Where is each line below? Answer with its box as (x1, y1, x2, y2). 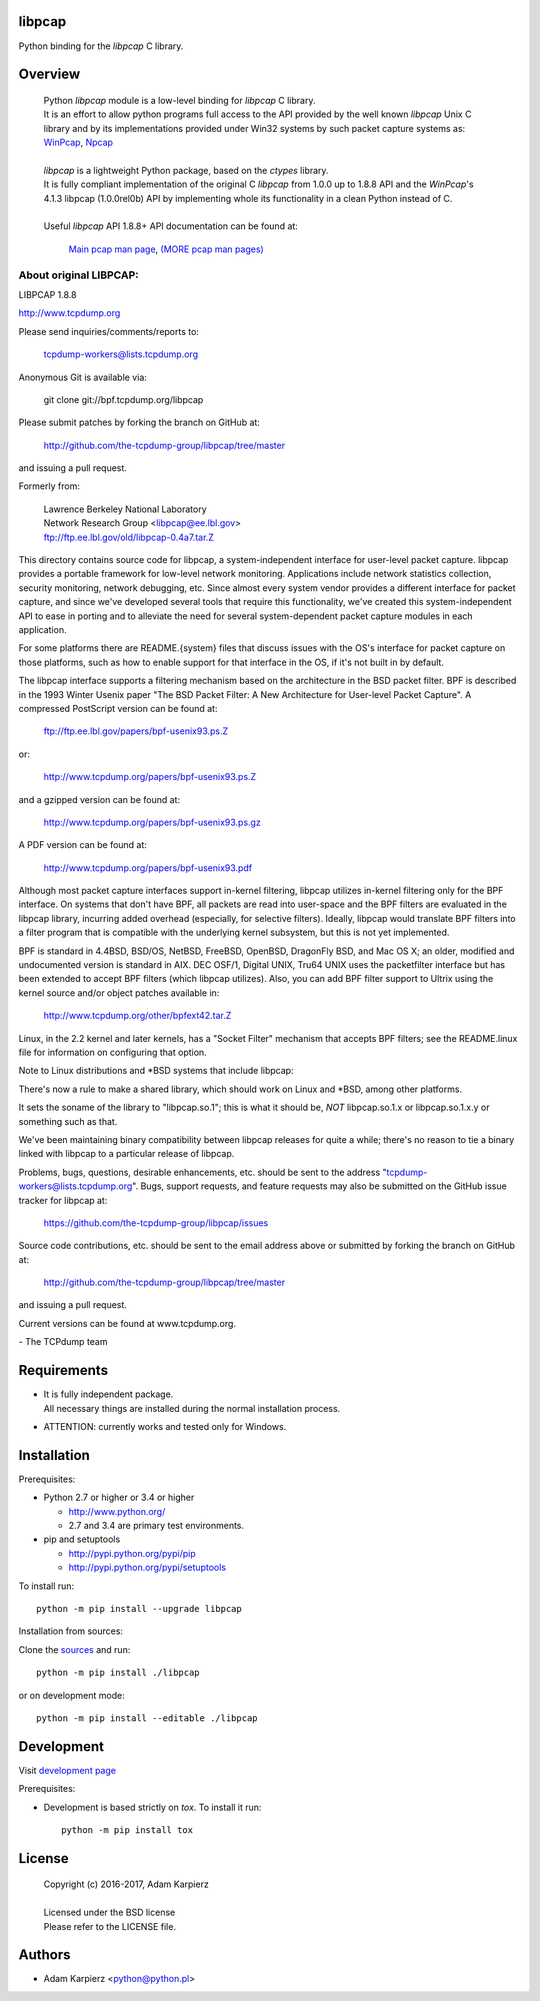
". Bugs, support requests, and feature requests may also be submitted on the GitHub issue (131, 1180, 507, 1192)
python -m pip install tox (61, 1824, 194, 1835)
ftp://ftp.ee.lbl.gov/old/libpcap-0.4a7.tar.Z (43, 531, 215, 543)
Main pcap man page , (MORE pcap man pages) (68, 243, 264, 255)
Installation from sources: (18, 1625, 124, 1637)
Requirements (18, 1362, 109, 1379)
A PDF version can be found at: (18, 839, 147, 851)
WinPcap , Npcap (43, 136, 114, 149)
